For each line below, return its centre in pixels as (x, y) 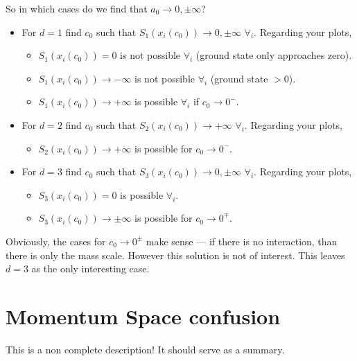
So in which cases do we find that (77, 8)
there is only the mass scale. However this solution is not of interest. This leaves (175, 255)
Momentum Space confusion (143, 316)
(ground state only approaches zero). (274, 55)
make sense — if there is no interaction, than (242, 241)
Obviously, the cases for (56, 241)
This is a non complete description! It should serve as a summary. (145, 349)
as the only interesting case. (90, 268)
